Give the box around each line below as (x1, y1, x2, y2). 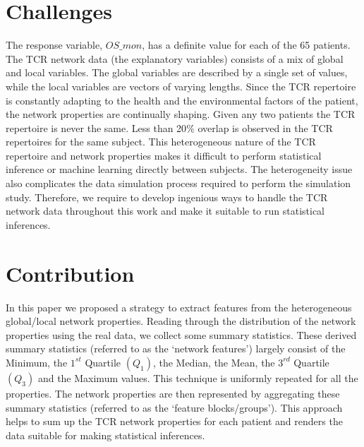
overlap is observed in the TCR (198, 120, 333, 135)
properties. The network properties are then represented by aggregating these (6, 386, 340, 400)
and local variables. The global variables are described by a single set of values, (6, 65, 348, 80)
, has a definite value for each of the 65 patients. (142, 37, 351, 52)
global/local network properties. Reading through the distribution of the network (6, 314, 356, 328)
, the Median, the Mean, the (152, 354, 275, 369)
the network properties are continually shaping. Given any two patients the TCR (6, 107, 356, 121)
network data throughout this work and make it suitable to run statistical (6, 203, 324, 218)
